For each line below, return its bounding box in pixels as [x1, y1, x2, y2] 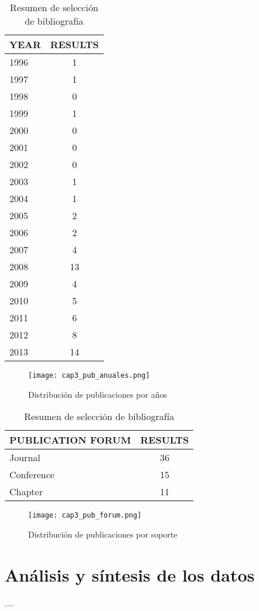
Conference [9, 468, 54, 482]
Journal [9, 451, 40, 465]
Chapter [9, 485, 43, 499]
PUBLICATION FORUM [9, 433, 131, 447]
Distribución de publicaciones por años [28, 388, 167, 400]
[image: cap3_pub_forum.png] [28, 511, 142, 520]
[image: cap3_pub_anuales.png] [28, 371, 150, 380]
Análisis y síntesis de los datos [5, 562, 255, 586]
